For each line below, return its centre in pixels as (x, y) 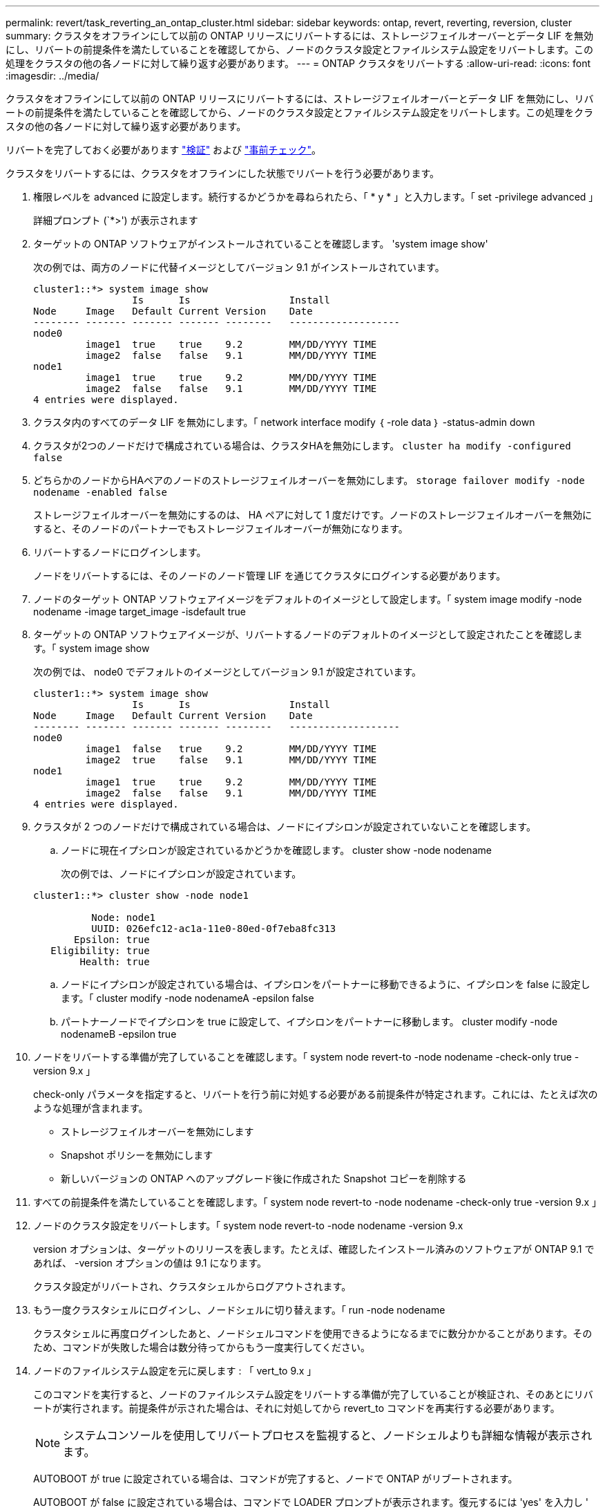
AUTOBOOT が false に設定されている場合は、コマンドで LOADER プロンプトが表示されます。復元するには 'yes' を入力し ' (311, 1502)
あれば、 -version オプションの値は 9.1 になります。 (150, 1263)
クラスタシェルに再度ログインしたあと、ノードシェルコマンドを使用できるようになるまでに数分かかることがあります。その (313, 1333)
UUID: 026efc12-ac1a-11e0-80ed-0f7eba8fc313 (214, 929)
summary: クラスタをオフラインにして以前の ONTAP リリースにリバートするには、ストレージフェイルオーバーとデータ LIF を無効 (299, 36)
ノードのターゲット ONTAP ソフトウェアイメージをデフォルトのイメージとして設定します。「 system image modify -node (308, 599)
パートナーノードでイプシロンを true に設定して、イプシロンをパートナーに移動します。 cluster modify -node (309, 1022)
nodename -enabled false (100, 492)
